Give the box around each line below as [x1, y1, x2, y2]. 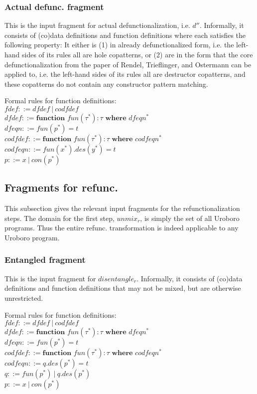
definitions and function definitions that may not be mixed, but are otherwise [4, 283, 241, 293]
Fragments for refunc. [4, 180, 118, 195]
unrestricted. [4, 292, 43, 303]
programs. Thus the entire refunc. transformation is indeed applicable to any [4, 222, 239, 233]
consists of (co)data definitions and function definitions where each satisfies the [4, 29, 246, 40]
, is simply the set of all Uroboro [140, 212, 240, 223]
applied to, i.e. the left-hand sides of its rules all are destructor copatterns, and [4, 69, 246, 79]
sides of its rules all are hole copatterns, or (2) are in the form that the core [22, 49, 253, 59]
